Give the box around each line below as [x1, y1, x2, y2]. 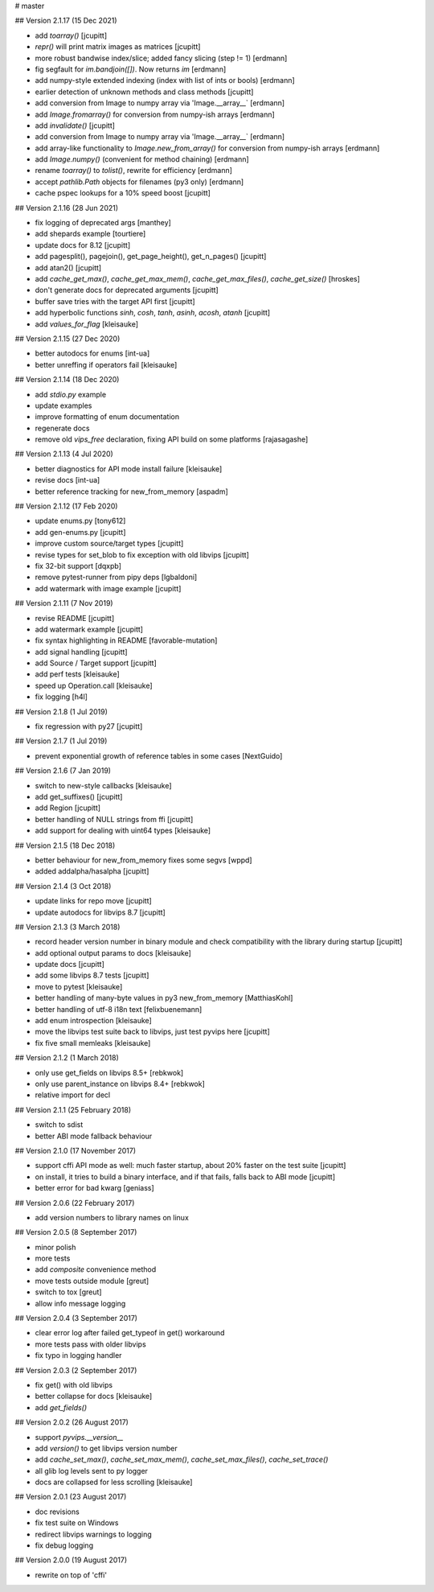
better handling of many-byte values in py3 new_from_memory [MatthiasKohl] [35, 993, 293, 1003]
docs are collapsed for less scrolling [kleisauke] [35, 1477, 193, 1487]
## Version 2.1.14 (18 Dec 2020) [14, 375, 120, 385]
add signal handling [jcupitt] [35, 647, 128, 656]
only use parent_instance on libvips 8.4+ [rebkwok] [35, 1079, 205, 1088]
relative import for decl [35, 1090, 111, 1100]
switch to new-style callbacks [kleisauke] [35, 780, 172, 790]
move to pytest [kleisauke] [35, 981, 123, 991]
